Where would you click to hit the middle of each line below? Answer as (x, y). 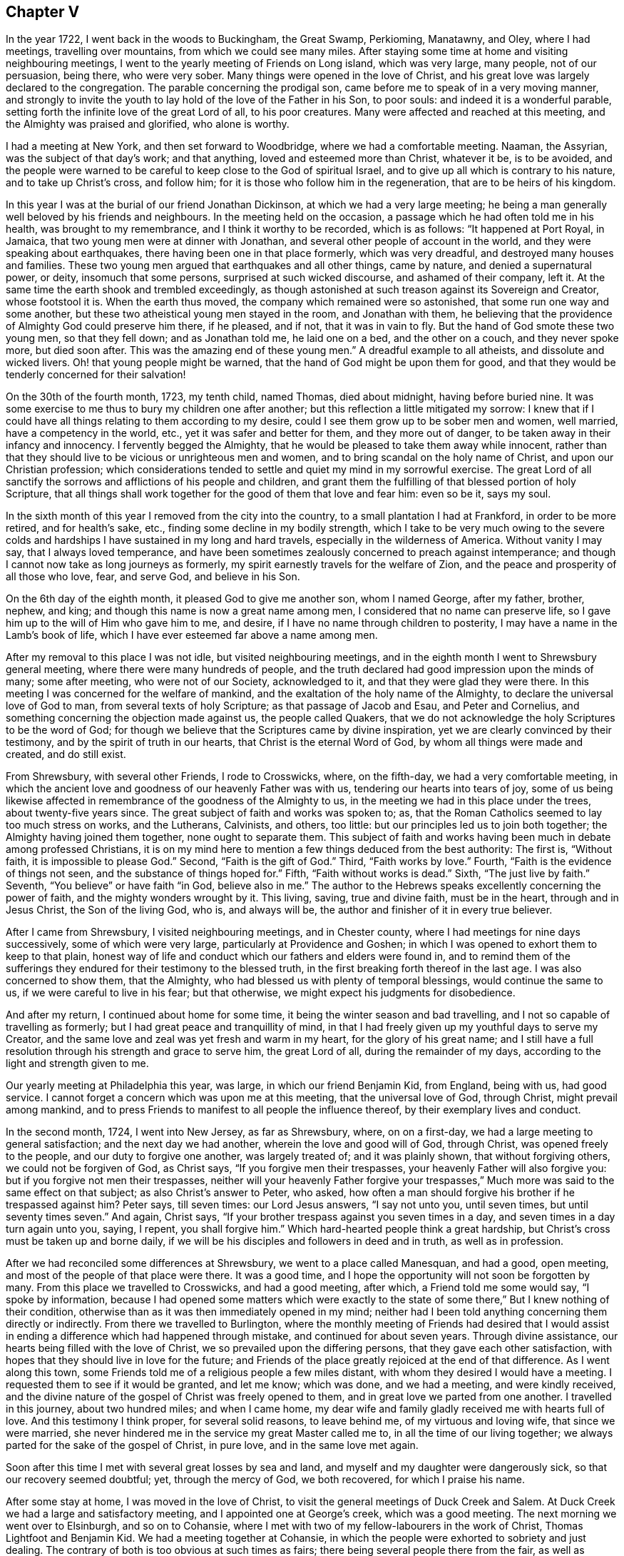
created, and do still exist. (66, 754)
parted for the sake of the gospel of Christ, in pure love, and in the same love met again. (212, 1445)
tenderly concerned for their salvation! (96, 375)
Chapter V (43, 12)
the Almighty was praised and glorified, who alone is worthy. (148, 124)
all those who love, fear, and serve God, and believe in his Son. (153, 577)
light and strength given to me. (77, 1064)
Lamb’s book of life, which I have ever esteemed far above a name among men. (192, 635)
